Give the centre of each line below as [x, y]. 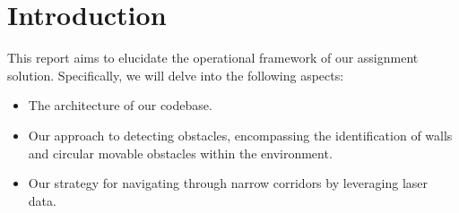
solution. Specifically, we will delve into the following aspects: [176, 75]
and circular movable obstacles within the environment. [180, 153]
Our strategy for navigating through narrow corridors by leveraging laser [228, 183]
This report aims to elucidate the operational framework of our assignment [213, 58]
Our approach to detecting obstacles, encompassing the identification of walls [240, 135]
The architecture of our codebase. [120, 105]
